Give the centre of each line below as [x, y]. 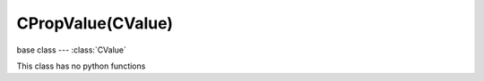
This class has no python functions [81, 66]
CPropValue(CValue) [95, 23]
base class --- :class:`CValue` [72, 50]
